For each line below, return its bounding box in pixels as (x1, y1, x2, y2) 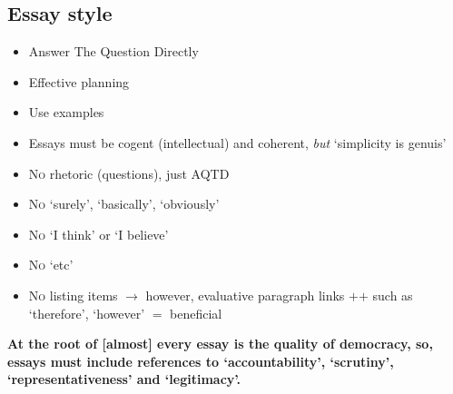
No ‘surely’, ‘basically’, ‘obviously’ (28, 194, 220, 213)
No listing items (28, 285, 118, 304)
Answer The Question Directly (28, 42, 199, 61)
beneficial (170, 303, 222, 322)
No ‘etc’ (28, 255, 74, 274)
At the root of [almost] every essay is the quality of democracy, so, (7, 334, 433, 353)
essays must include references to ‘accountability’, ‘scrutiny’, (7, 351, 394, 370)
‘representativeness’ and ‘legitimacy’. (7, 369, 241, 389)
